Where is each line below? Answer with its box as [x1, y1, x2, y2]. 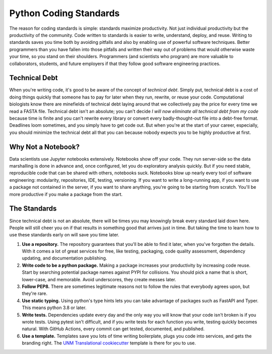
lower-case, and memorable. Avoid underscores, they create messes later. [22, 276, 176, 282]
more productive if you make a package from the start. [9, 191, 123, 197]
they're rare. [22, 290, 48, 296]
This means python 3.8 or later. [22, 305, 87, 311]
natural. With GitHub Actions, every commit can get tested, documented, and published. [22, 326, 205, 332]
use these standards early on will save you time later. [9, 232, 119, 238]
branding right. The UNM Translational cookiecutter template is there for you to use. [22, 340, 196, 346]
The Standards [9, 205, 57, 213]
